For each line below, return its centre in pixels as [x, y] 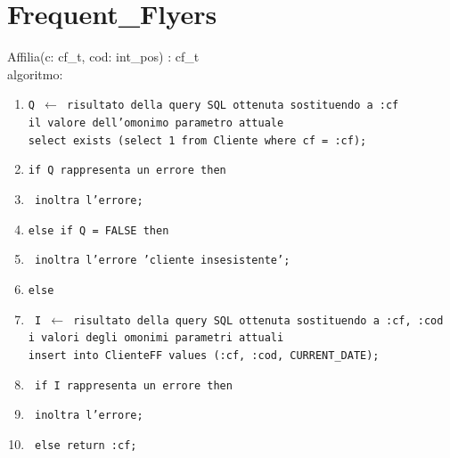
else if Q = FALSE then [98, 230]
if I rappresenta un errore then [133, 385]
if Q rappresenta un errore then [127, 171]
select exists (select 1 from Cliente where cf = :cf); [197, 140]
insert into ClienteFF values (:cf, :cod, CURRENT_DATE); [204, 355]
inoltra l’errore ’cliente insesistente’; [162, 261]
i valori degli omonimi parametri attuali [156, 338]
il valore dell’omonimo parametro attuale [156, 123]
